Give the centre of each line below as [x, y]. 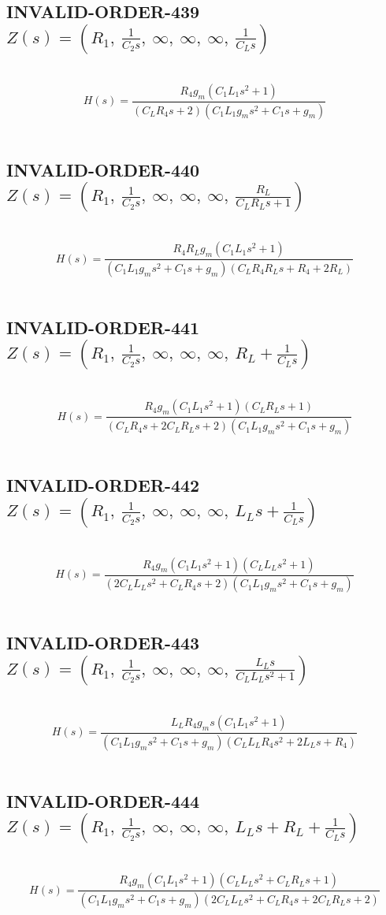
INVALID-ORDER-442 [103, 485]
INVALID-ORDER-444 [103, 800]
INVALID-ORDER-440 [103, 169]
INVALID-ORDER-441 [103, 327]
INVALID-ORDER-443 [103, 643]
